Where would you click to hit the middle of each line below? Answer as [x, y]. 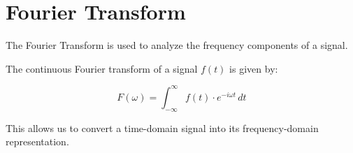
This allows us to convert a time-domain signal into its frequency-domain [162, 127]
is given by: [254, 68]
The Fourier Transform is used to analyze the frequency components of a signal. [177, 45]
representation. [37, 141]
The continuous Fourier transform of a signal [102, 68]
